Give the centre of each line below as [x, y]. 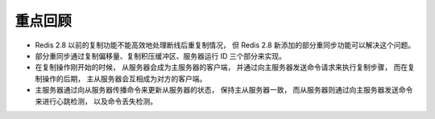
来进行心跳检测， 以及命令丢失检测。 [96, 101]
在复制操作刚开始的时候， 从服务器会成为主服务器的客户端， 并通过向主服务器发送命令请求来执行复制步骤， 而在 [222, 68]
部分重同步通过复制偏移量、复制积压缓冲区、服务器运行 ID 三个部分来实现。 [160, 55]
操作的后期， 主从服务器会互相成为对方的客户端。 [124, 78]
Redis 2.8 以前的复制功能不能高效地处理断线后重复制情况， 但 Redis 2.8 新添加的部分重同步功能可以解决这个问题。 [225, 45]
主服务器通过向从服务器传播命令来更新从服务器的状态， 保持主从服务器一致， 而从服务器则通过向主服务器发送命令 [224, 90]
